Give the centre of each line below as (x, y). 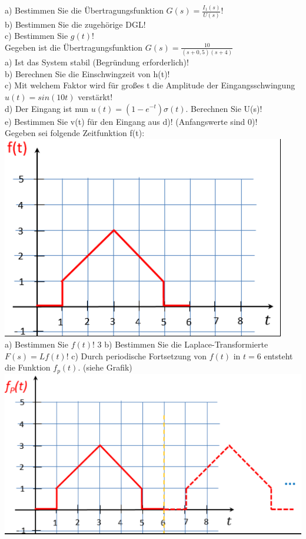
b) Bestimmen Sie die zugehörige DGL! (75, 24)
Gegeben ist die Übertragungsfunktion (74, 47)
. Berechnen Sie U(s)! (224, 108)
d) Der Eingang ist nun (47, 108)
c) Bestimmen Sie (36, 36)
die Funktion (28, 367)
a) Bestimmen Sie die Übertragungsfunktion (84, 10)
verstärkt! (95, 96)
